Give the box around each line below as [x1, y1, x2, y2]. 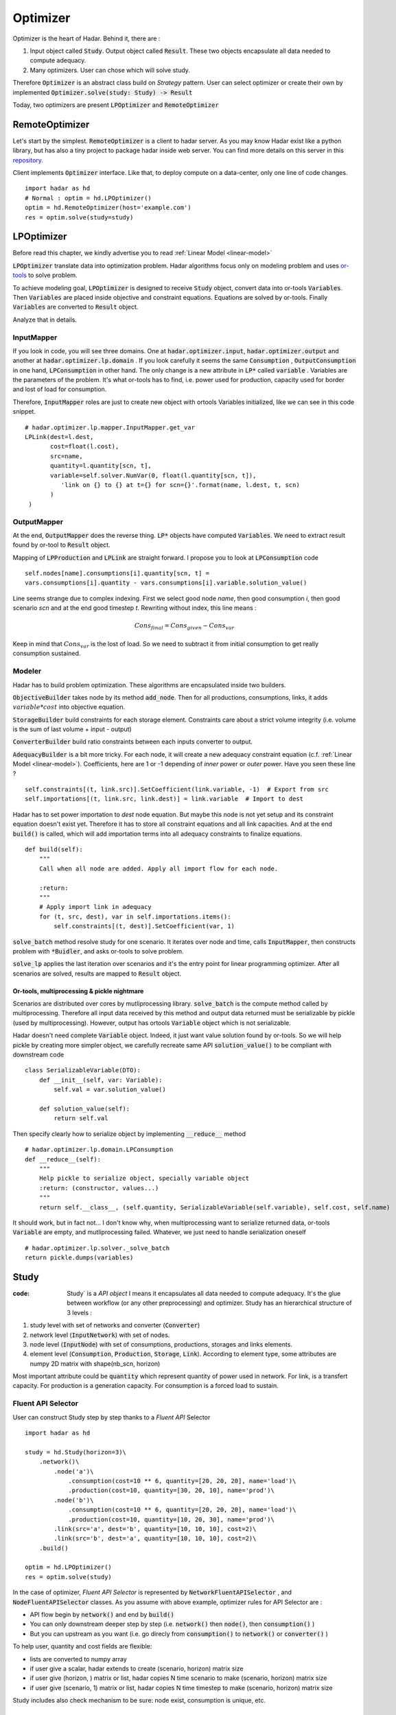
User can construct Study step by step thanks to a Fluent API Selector [12, 1413, 211, 1421]
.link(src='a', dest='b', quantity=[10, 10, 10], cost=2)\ [54, 1525, 257, 1533]
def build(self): [25, 846, 83, 853]
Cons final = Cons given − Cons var [134, 622, 235, 631]
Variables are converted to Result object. [12, 303, 139, 311]
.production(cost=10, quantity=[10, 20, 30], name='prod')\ [68, 1515, 275, 1523]
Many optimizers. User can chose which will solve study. [30, 66, 190, 74]
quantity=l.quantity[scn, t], [50, 462, 152, 470]
